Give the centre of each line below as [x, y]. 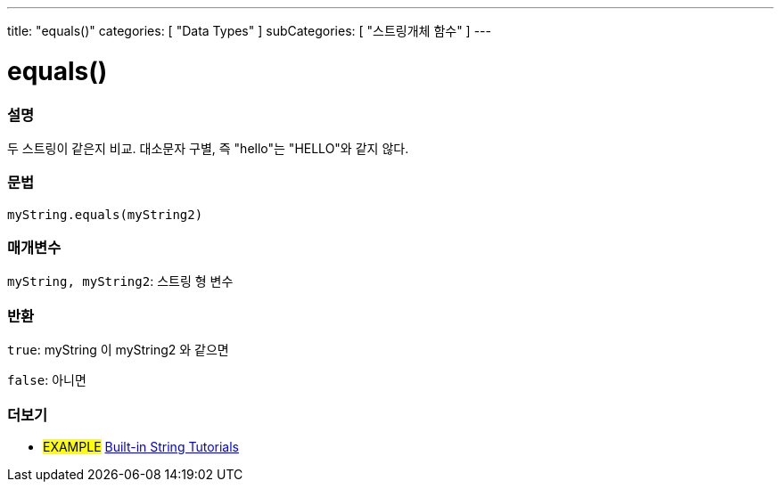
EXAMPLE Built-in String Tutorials [141, 446]
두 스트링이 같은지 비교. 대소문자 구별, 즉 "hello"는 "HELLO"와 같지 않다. [208, 148]
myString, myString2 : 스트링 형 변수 [120, 281]
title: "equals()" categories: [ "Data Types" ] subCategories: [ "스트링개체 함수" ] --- [249, 31]
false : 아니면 [47, 380]
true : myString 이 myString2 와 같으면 [118, 350]
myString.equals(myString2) [105, 214]
